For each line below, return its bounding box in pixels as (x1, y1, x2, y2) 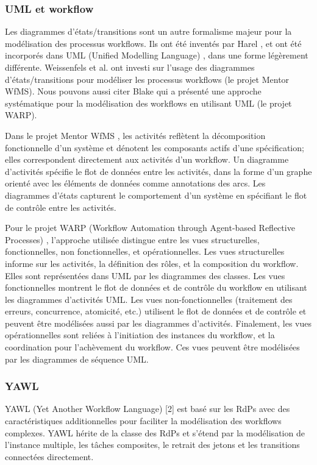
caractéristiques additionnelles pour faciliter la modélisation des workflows (5, 414, 282, 427)
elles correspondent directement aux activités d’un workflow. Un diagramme (5, 153, 289, 166)
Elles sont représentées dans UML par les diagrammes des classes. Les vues (5, 269, 285, 282)
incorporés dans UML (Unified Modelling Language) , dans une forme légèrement (5, 49, 308, 62)
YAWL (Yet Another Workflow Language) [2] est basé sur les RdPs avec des (5, 402, 290, 415)
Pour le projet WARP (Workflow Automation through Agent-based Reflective (5, 221, 295, 234)
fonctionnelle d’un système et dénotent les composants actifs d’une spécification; (5, 141, 304, 154)
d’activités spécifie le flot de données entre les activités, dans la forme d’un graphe (5, 165, 312, 177)
